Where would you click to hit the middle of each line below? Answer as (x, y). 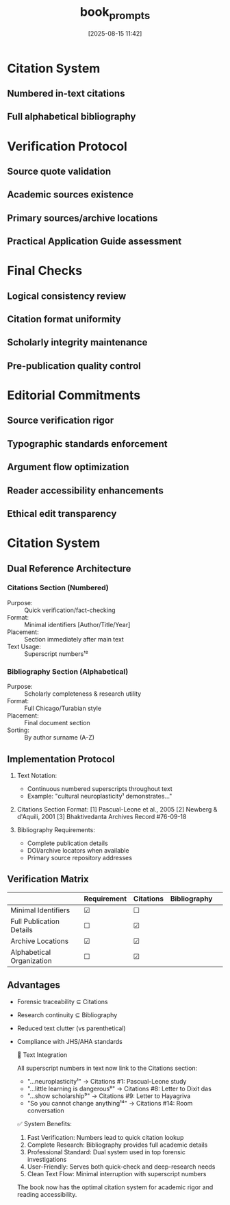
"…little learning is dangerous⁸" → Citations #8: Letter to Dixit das (119, 1088)
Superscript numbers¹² (56, 654)
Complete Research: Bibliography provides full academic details (117, 1145)
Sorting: (18, 730)
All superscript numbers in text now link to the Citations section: (107, 1068)
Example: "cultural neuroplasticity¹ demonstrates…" (100, 796)
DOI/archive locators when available (78, 850)
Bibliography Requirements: (56, 829)
